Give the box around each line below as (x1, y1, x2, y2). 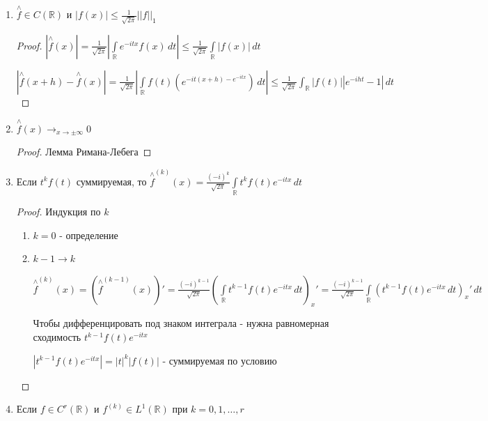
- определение (59, 227, 118, 242)
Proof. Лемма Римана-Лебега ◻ (16, 144, 152, 159)
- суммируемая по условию (162, 353, 277, 367)
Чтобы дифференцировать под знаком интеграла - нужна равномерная (33, 316, 329, 330)
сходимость (33, 330, 81, 344)
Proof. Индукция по (16, 204, 101, 218)
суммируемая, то (76, 174, 147, 188)
